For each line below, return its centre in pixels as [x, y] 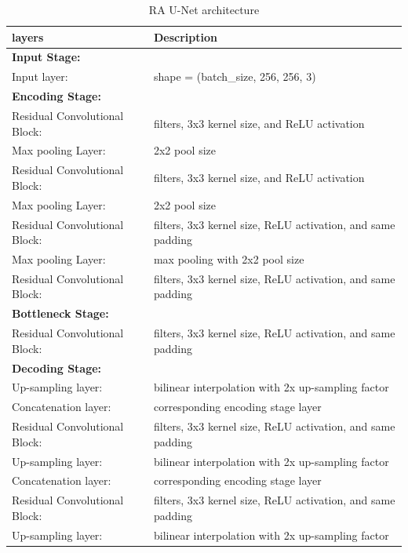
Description [185, 36]
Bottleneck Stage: [60, 313]
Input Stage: [46, 57]
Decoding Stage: [57, 367]
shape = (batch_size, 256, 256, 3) [235, 76]
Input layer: [40, 76]
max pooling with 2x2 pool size [229, 258]
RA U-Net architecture [204, 9]
